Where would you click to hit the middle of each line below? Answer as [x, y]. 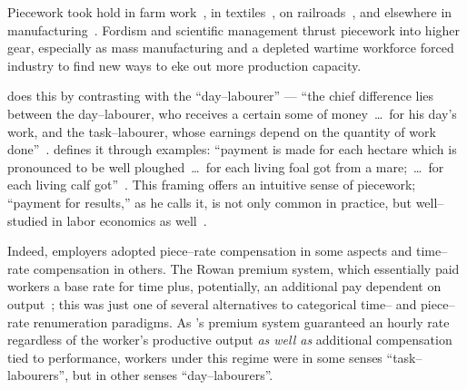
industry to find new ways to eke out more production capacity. [184, 65]
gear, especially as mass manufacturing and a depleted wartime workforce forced [231, 48]
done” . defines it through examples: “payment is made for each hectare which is [232, 149]
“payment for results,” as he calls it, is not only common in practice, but [209, 202]
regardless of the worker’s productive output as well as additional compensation [230, 340]
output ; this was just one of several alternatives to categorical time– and [212, 303]
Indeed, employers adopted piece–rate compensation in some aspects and [210, 251]
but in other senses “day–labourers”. [173, 375]
